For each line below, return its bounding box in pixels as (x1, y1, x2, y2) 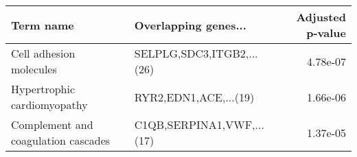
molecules (11, 61, 57, 77)
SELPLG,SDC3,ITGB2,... (134, 45, 258, 61)
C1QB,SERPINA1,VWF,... (134, 117, 264, 132)
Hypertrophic (11, 81, 76, 97)
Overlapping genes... (134, 16, 246, 33)
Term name (11, 16, 74, 33)
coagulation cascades (11, 132, 111, 148)
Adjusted (296, 9, 346, 25)
